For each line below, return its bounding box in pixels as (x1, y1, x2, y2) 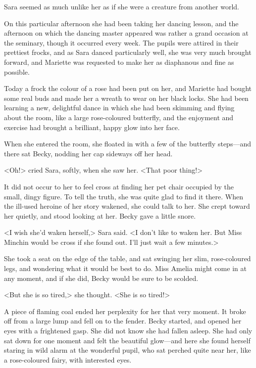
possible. (4, 66, 30, 77)
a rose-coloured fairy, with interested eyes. (4, 354, 132, 365)
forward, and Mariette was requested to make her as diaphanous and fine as (4, 56, 234, 67)
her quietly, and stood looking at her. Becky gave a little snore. (4, 210, 196, 221)
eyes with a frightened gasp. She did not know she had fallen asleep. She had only (4, 325, 253, 336)
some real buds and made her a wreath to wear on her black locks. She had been (4, 92, 249, 103)
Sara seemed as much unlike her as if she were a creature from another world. (4, 1, 240, 11)
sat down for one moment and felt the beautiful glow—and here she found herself (4, 335, 251, 345)
